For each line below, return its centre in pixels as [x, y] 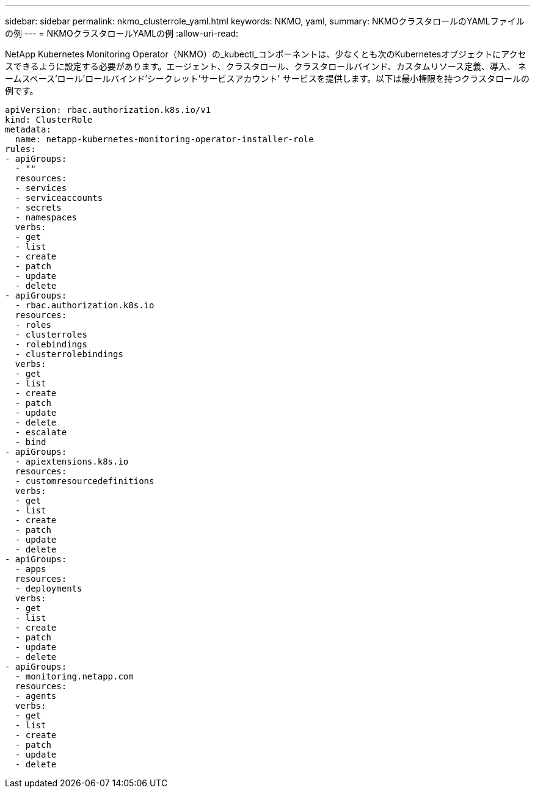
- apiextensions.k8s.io [72, 462]
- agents [36, 696]
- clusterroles [51, 335]
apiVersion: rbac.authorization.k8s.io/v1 [108, 110]
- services [41, 188]
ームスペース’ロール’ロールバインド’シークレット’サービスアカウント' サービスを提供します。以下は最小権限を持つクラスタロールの [267, 78]
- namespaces [46, 217]
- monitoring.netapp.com [74, 676]
